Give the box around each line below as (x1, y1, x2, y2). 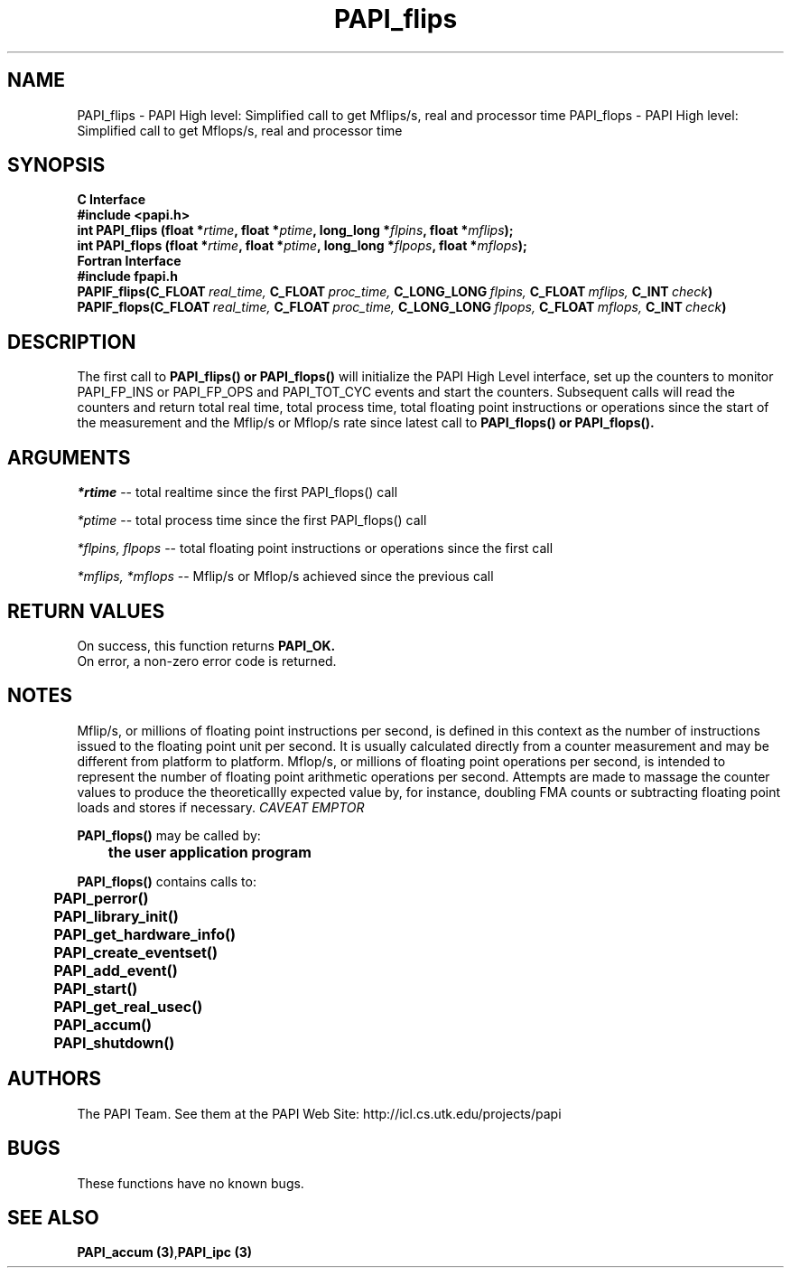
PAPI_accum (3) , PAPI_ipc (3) (77, 1244, 252, 1261)
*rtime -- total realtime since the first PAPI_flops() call (77, 484, 398, 501)
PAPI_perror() (53, 888, 149, 907)
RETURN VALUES (7, 599, 165, 623)
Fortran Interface (77, 253, 181, 269)
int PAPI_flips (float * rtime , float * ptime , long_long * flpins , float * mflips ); (77, 222, 514, 239)
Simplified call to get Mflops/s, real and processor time (77, 122, 403, 138)
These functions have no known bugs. (77, 1175, 304, 1191)
